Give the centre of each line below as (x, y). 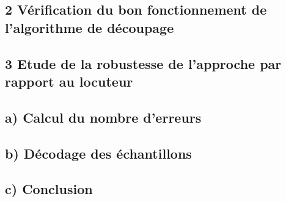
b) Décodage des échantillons (98, 153)
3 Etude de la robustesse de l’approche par (143, 63)
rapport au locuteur (69, 81)
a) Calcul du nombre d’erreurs (103, 117)
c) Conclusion (49, 189)
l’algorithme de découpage (90, 27)
